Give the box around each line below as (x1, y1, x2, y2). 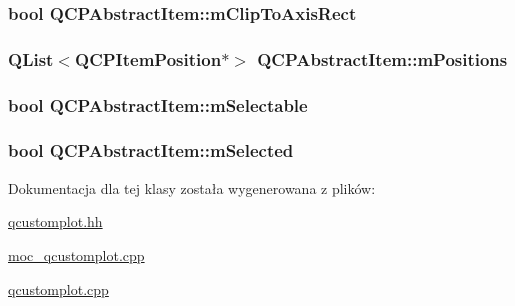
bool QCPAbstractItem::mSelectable (8, 92, 308, 117)
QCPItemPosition (75, 46, 222, 71)
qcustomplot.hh (8, 211, 103, 232)
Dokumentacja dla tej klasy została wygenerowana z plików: (8, 177, 376, 198)
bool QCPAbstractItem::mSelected (8, 138, 294, 163)
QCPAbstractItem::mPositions (257, 46, 508, 71)
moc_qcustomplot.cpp (8, 244, 145, 265)
